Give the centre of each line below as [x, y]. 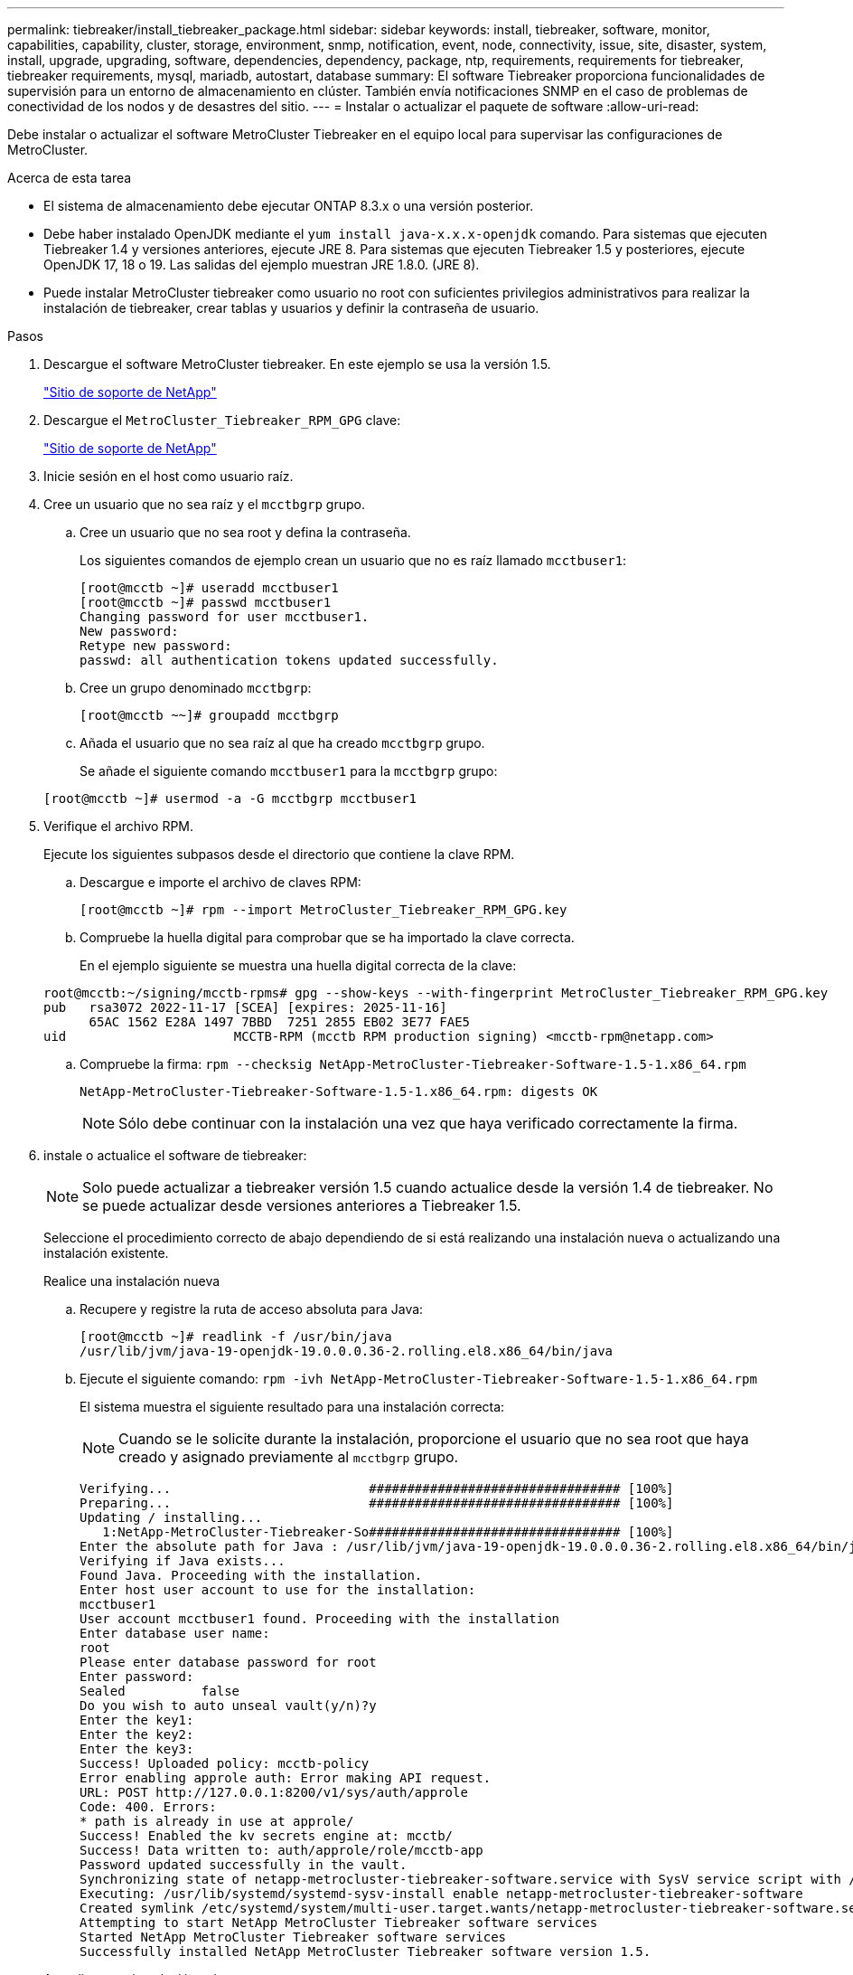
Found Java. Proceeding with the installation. [251, 1575]
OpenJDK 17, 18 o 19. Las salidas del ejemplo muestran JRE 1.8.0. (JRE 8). [262, 265]
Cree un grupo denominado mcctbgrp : [196, 688]
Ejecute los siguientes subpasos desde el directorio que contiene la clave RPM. [279, 854]
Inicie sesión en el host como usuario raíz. [169, 476]
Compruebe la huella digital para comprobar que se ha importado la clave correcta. [327, 937]
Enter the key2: [137, 1734]
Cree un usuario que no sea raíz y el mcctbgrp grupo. [204, 504]
